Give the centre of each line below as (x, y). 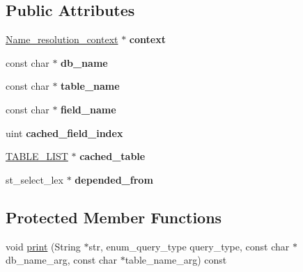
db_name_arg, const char (61, 260)
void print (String (43, 246)
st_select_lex (34, 179)
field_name (88, 109)
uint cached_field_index (64, 133)
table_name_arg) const (176, 260)
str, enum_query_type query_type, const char (189, 246)
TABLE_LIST (37, 156)
